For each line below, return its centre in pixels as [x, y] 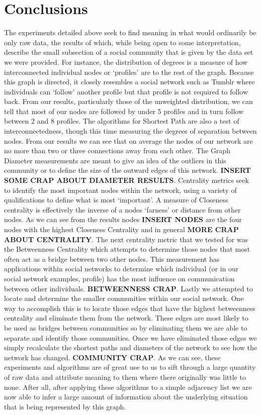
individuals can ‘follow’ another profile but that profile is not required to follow [126, 91]
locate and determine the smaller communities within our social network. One [124, 298]
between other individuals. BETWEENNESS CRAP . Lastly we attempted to [128, 288]
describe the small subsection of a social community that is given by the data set [129, 52]
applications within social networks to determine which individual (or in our [121, 269]
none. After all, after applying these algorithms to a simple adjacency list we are [128, 387]
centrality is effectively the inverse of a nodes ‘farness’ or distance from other [122, 209]
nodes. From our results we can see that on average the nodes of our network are [128, 140]
